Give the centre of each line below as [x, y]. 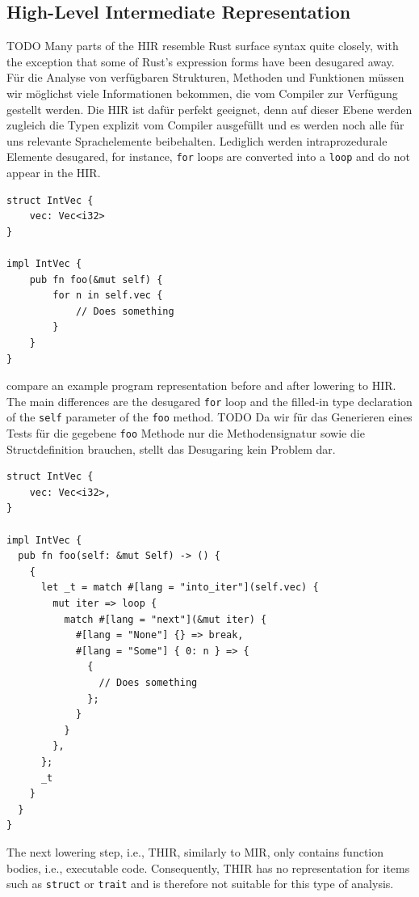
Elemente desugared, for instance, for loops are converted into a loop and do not [208, 157]
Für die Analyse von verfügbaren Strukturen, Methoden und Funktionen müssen [205, 77]
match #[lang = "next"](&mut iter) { [166, 619]
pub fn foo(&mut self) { [96, 279]
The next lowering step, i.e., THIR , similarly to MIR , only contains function [195, 851]
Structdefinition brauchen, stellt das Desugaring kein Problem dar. [171, 448]
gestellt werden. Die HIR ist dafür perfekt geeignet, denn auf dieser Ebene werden [209, 109]
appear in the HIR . [54, 173]
